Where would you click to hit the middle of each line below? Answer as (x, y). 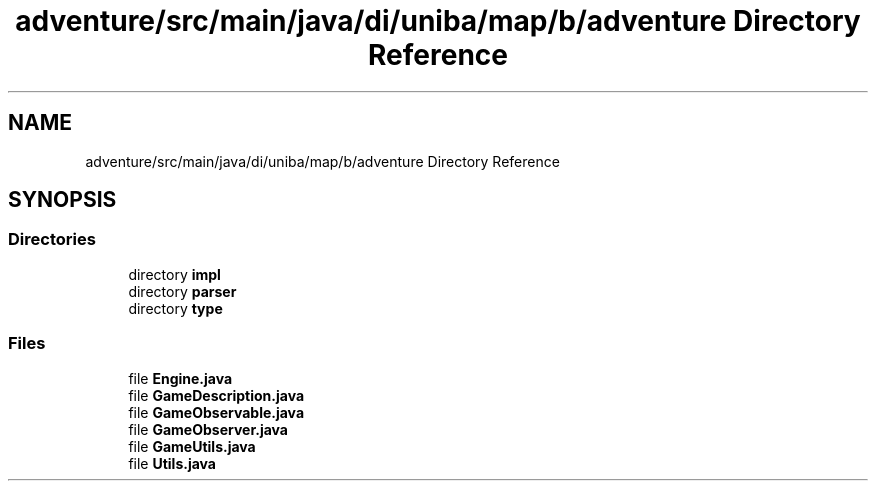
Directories (52, 239)
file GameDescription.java (216, 395)
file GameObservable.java (216, 412)
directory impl (174, 274)
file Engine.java (180, 378)
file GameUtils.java (192, 446)
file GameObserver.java (208, 429)
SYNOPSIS (62, 200)
